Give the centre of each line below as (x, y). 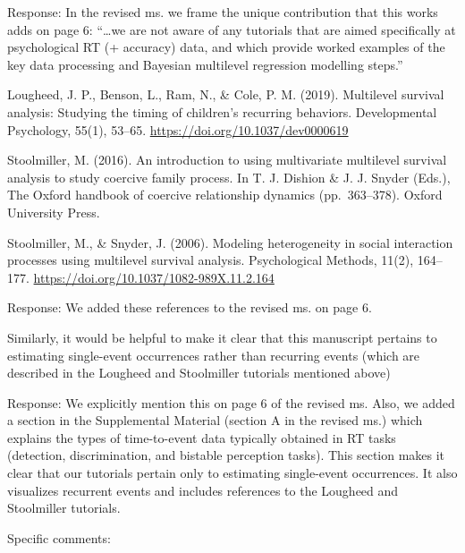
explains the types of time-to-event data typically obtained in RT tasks (202, 437)
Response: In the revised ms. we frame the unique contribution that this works (223, 12)
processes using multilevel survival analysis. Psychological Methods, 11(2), (211, 260)
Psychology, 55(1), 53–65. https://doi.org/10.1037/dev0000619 (178, 129)
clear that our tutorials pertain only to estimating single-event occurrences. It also (232, 473)
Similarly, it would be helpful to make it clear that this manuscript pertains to (222, 337)
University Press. (54, 212)
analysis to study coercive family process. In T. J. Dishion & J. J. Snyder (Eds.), (229, 177)
